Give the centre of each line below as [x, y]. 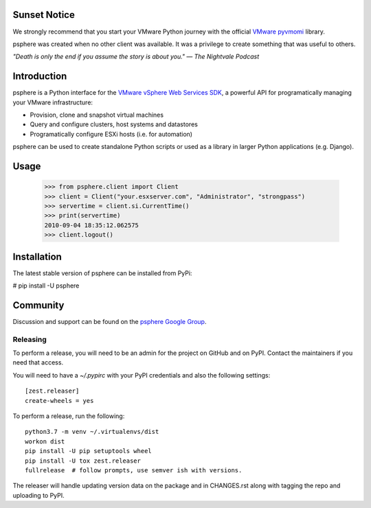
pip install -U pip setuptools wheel [89, 451]
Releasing [30, 339]
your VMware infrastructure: [53, 102]
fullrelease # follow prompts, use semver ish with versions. [134, 470]
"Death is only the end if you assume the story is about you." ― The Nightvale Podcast [136, 57]
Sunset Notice [44, 15]
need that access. [38, 362]
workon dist [45, 441]
